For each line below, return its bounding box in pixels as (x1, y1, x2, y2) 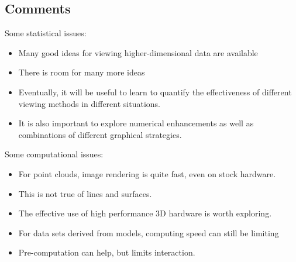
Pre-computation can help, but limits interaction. (18, 246, 195, 258)
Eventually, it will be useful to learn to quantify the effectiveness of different (18, 85, 292, 98)
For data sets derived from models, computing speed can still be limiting (18, 226, 279, 239)
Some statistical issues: (5, 27, 87, 39)
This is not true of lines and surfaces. (18, 187, 152, 199)
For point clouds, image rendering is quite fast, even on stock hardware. (18, 167, 276, 180)
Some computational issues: (5, 148, 104, 160)
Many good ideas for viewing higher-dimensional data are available (18, 46, 258, 58)
